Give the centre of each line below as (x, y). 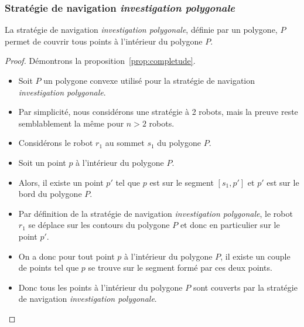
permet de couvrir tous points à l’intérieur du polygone (104, 41)
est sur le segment (182, 182)
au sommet (125, 143)
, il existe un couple (255, 256)
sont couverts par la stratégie (245, 287)
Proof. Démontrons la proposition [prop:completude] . (100, 61)
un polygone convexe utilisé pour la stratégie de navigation (149, 80)
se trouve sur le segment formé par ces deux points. (180, 268)
